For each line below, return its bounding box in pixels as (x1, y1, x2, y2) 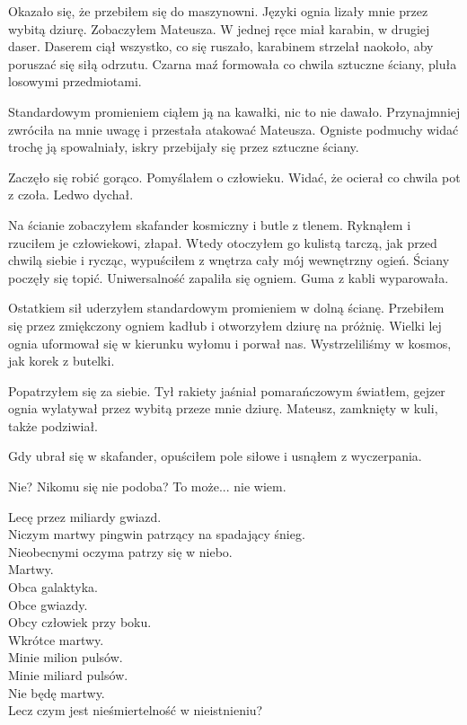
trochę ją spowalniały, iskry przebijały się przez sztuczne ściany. (8, 137, 359, 156)
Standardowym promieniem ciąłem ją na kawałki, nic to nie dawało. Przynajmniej (8, 102, 461, 120)
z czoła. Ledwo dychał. (8, 185, 134, 204)
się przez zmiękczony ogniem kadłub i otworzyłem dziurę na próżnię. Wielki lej (8, 315, 442, 334)
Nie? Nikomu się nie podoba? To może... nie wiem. (8, 477, 286, 496)
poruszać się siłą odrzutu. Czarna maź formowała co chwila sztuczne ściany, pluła (8, 54, 457, 73)
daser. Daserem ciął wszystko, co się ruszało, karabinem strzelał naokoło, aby (8, 37, 434, 56)
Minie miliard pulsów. (8, 666, 128, 684)
